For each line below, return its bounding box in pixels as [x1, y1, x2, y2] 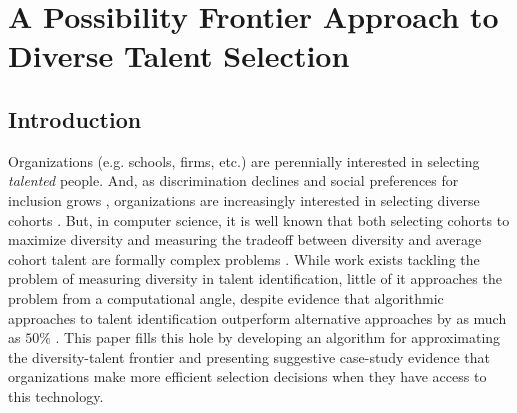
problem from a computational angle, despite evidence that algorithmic [8, 287, 444, 308]
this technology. [8, 385, 104, 406]
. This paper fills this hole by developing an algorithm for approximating [55, 327, 501, 348]
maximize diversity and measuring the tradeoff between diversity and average [8, 229, 482, 250]
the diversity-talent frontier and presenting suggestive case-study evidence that [8, 346, 491, 367]
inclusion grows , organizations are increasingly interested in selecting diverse [8, 189, 480, 210]
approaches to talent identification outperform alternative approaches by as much [8, 307, 507, 328]
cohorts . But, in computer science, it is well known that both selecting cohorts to [8, 209, 510, 230]
